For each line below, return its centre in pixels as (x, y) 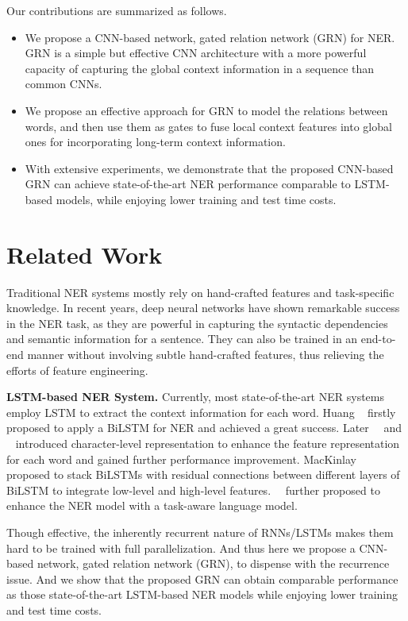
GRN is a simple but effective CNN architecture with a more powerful (196, 53)
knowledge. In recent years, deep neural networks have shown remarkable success (203, 308)
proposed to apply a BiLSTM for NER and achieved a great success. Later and (204, 428)
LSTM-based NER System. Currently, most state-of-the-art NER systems (195, 397)
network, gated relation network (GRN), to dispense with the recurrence (213, 563)
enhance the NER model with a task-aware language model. (152, 505)
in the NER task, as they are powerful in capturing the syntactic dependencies (197, 323)
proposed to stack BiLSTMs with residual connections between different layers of (203, 474)
